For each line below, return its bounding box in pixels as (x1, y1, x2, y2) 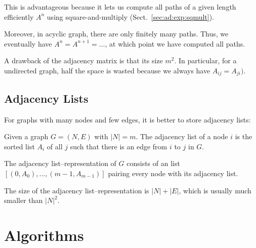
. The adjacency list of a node (136, 131, 228, 142)
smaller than (4, 195, 43, 205)
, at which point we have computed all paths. (105, 38, 245, 49)
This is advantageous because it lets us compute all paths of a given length (4, 2, 236, 12)
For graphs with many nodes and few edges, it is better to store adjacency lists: (4, 114, 251, 125)
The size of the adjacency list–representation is (4, 185, 149, 195)
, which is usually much (179, 185, 251, 195)
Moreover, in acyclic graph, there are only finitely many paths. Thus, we (4, 28, 229, 39)
